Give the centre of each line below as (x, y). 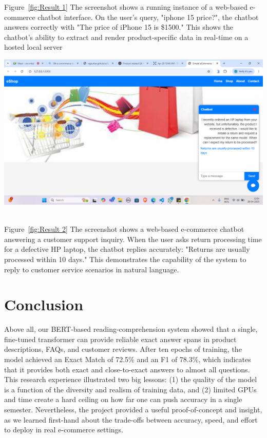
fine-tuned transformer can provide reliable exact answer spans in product (120, 339)
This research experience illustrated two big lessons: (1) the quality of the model (131, 379)
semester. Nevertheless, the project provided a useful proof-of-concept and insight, (133, 409)
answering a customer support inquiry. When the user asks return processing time (133, 239)
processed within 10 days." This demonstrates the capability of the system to (125, 259)
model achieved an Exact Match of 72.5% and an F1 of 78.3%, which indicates (128, 359)
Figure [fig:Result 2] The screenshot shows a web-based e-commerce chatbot (124, 229)
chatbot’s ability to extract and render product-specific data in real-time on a (126, 37)
